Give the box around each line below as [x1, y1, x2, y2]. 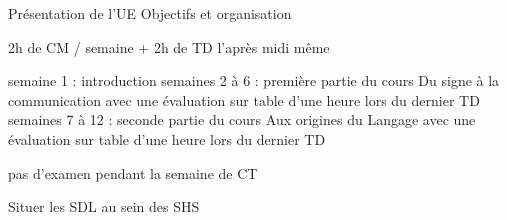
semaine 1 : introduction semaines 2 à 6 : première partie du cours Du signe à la [8, 70, 500, 91]
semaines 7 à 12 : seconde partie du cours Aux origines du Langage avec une [8, 109, 476, 130]
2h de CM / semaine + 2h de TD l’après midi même [8, 36, 330, 57]
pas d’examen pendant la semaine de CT [8, 162, 258, 183]
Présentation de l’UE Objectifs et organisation [8, 3, 292, 23]
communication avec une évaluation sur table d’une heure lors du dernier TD [8, 89, 480, 110]
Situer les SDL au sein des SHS [8, 196, 200, 217]
